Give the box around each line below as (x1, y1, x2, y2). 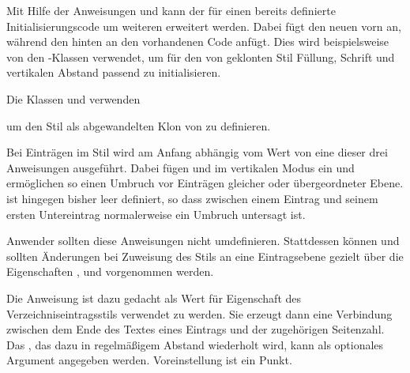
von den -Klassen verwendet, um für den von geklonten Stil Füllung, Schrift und (6, 48, 395, 65)
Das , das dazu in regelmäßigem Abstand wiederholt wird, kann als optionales (6, 336, 384, 352)
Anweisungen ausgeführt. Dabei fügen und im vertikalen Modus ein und (6, 159, 355, 175)
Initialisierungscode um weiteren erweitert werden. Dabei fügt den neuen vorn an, (6, 17, 401, 34)
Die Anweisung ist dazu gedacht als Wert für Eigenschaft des (6, 289, 302, 306)
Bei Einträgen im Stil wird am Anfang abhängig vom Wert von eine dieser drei (6, 144, 388, 160)
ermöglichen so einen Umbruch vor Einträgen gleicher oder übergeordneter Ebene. (6, 175, 404, 191)
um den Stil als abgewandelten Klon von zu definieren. (6, 117, 271, 134)
